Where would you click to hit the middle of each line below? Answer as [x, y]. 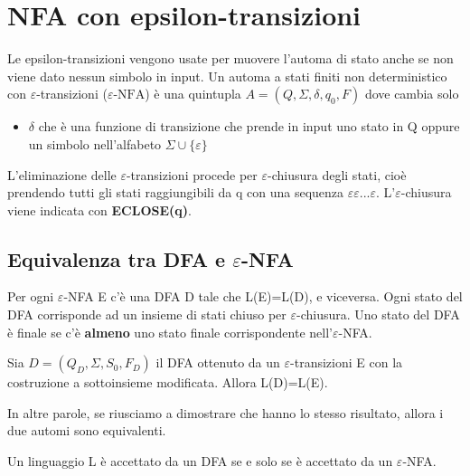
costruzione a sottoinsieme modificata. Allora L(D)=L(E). [168, 382]
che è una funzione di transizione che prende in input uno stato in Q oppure [249, 126]
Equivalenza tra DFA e [117, 258]
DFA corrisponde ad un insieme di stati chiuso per [147, 314]
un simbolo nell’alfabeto [95, 143]
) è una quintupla [193, 94]
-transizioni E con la [347, 362]
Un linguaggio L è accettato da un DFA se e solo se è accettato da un [200, 461]
